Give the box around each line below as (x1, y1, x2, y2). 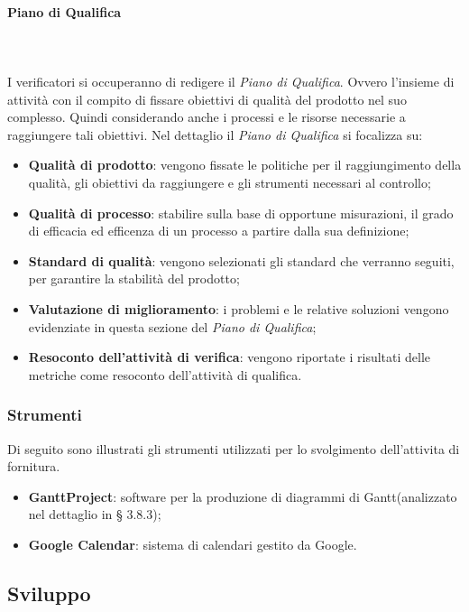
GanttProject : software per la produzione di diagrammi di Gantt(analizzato (28, 487, 457, 505)
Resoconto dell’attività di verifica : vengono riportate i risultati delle (28, 348, 431, 366)
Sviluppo (7, 579, 91, 607)
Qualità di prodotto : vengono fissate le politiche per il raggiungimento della (28, 155, 462, 174)
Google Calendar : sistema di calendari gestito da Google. (28, 534, 357, 553)
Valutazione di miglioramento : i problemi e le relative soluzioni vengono (28, 299, 449, 318)
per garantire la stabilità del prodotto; (28, 269, 240, 288)
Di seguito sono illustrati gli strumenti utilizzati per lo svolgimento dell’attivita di (7, 439, 460, 458)
